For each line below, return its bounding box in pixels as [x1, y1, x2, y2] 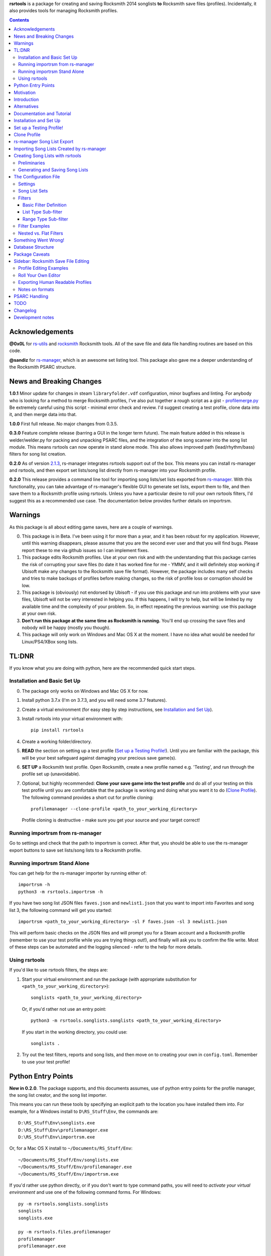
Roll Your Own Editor [18, 272, 61, 278]
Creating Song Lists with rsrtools [14, 153, 81, 159]
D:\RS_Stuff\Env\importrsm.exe [18, 1134, 95, 1140]
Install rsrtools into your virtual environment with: [22, 716, 123, 722]
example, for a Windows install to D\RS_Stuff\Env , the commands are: [9, 1108, 159, 1114]
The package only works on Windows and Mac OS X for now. [22, 688, 149, 694]
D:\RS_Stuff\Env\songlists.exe [18, 1120, 95, 1126]
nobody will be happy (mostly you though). [22, 624, 110, 631]
